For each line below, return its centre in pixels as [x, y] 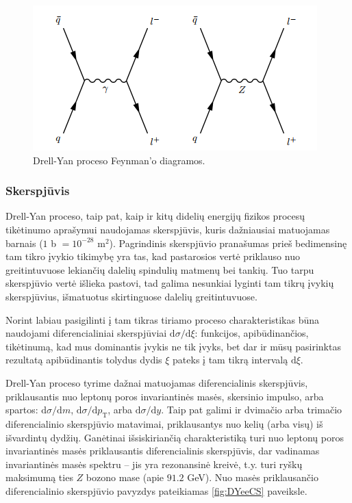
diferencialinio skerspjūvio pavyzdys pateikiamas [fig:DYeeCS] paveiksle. [156, 490]
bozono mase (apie [125, 477]
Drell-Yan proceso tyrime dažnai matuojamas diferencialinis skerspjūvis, [157, 382]
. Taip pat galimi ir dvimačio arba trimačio [252, 410]
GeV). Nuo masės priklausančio [253, 477]
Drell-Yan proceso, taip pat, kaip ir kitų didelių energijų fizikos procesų [155, 216]
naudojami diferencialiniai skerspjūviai [86, 333]
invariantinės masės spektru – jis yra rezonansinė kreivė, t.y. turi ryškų [154, 464]
